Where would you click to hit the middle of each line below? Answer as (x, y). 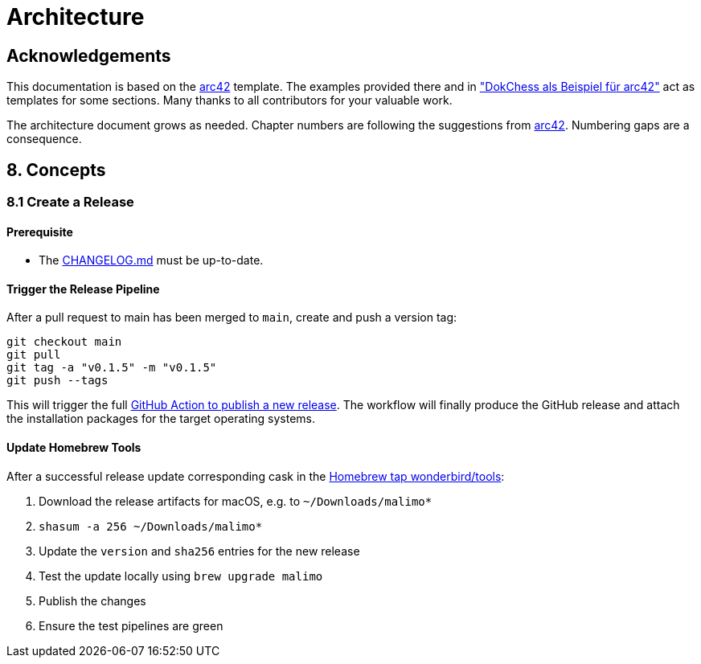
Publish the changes (92, 600)
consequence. (44, 139)
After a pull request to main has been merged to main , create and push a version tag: (232, 318)
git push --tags (57, 381)
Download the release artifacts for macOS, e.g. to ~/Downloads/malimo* (236, 501)
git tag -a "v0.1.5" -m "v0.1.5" (112, 368)
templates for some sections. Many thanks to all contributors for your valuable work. (230, 100)
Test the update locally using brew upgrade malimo (181, 576)
